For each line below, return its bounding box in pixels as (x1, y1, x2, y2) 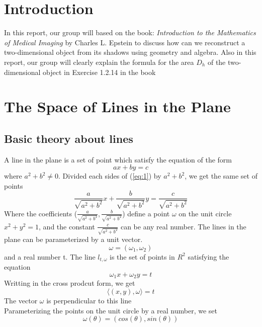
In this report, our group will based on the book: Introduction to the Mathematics (4, 27, 256, 38)
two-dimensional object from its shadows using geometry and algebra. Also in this (4, 47, 256, 57)
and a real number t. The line (4, 251, 96, 262)
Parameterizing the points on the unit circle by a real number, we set (4, 305, 218, 315)
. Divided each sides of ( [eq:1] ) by (58, 171, 161, 181)
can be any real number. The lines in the (120, 221, 246, 231)
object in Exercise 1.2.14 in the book (43, 66, 156, 77)
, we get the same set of (185, 171, 257, 181)
